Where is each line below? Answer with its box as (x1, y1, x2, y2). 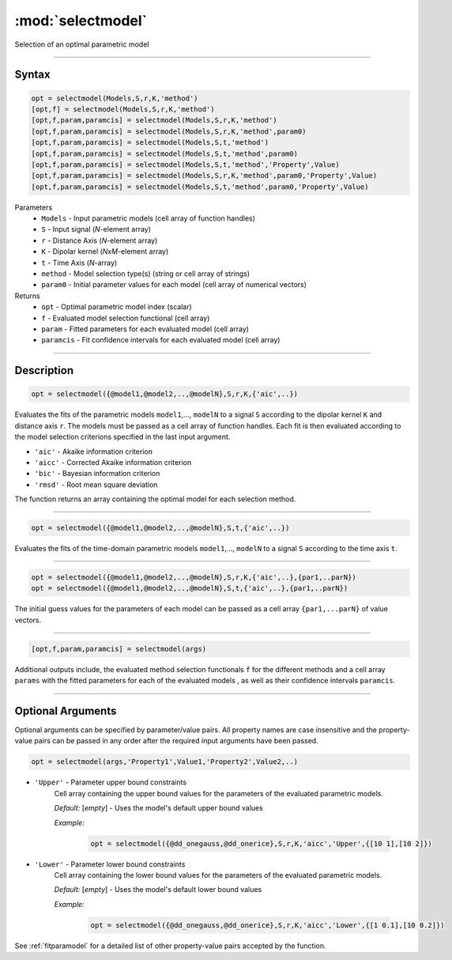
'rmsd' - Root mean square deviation (34, 479, 158, 489)
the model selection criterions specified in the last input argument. (14, 432, 231, 442)
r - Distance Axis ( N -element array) (41, 236, 158, 245)
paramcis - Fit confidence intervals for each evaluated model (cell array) (41, 335, 281, 345)
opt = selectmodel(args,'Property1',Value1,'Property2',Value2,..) (31, 758, 299, 766)
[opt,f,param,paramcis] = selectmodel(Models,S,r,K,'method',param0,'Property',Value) (31, 171, 378, 180)
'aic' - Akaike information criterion (34, 447, 153, 456)
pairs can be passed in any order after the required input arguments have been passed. (34, 736, 319, 746)
